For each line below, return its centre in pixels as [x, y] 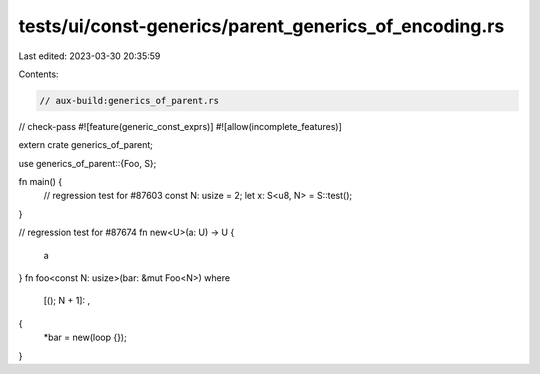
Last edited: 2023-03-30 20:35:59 [89, 56]
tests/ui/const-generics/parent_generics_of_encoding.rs [261, 26]
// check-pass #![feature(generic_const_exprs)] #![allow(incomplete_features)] [180, 126]
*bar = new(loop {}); [85, 337]
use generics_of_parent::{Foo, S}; [87, 163]
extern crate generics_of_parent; [86, 145]
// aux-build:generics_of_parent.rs [129, 100]
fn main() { [40, 182]
